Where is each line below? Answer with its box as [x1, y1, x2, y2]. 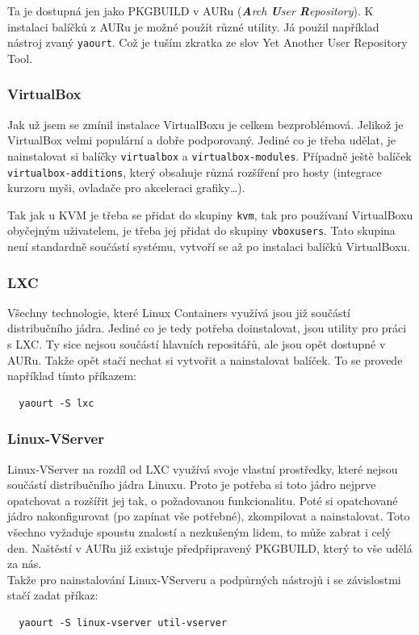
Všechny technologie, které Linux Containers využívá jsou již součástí [7, 303, 350, 320]
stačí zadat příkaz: [7, 587, 98, 604]
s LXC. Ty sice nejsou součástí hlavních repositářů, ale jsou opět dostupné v [7, 336, 386, 353]
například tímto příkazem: [7, 367, 136, 384]
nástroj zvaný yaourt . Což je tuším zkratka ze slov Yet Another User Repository [7, 34, 408, 51]
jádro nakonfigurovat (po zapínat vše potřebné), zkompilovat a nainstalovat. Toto [7, 508, 410, 524]
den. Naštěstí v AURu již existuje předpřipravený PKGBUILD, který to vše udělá [7, 539, 413, 556]
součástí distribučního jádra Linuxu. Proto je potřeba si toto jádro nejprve [7, 476, 376, 493]
